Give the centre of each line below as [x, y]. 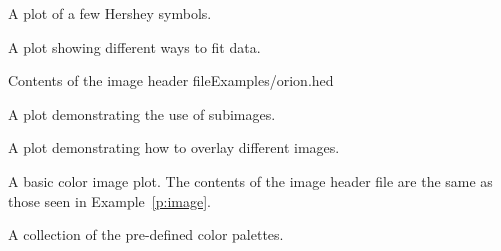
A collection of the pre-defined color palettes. [146, 234]
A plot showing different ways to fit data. [134, 46]
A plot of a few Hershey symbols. [110, 13]
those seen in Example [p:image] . [109, 200]
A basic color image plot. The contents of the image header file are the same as [250, 180]
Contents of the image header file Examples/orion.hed [171, 80]
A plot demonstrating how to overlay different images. [174, 147]
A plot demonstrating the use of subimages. [142, 113]
